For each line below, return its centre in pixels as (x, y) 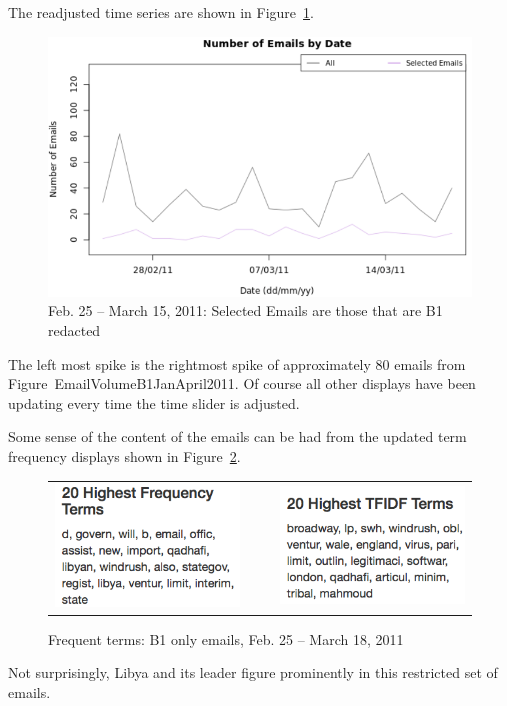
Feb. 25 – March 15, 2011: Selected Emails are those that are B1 (245, 310)
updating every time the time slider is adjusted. (154, 402)
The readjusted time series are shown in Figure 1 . (161, 12)
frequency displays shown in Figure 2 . (124, 455)
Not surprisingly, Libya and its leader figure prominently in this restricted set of (253, 672)
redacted (74, 330)
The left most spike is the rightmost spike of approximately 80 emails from (237, 363)
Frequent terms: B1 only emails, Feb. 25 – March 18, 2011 (226, 638)
